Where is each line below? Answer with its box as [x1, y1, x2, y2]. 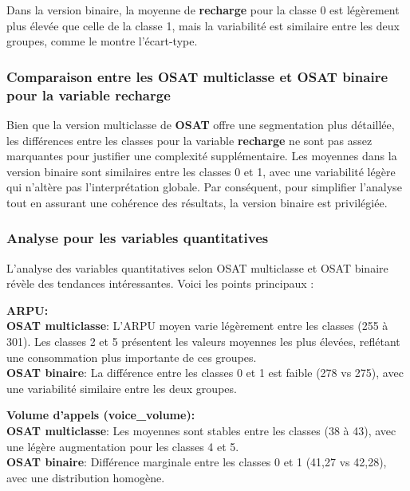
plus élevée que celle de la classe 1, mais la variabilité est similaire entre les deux [6, 17, 400, 33]
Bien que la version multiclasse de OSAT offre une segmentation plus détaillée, [6, 116, 395, 132]
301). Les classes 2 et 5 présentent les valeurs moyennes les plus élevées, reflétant [6, 333, 400, 350]
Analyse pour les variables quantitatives [6, 228, 269, 248]
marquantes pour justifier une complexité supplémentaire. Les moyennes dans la [6, 147, 397, 164]
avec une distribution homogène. [6, 469, 165, 485]
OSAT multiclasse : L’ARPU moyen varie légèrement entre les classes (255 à [6, 317, 388, 334]
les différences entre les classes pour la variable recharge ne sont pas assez [6, 132, 373, 148]
